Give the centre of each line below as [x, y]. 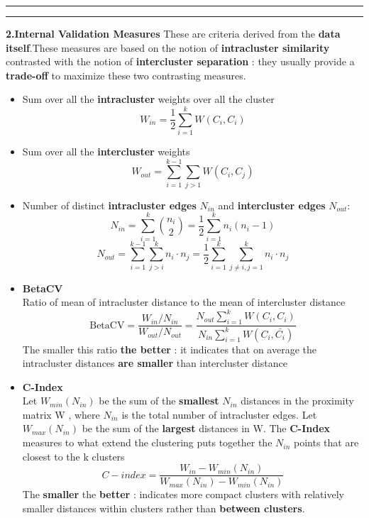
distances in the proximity [297, 401]
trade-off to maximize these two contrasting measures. [126, 75]
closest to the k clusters [73, 456]
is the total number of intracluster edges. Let [219, 414]
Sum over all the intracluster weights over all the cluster [148, 99]
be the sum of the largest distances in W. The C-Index [206, 428]
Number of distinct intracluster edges [109, 205]
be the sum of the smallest [159, 401]
